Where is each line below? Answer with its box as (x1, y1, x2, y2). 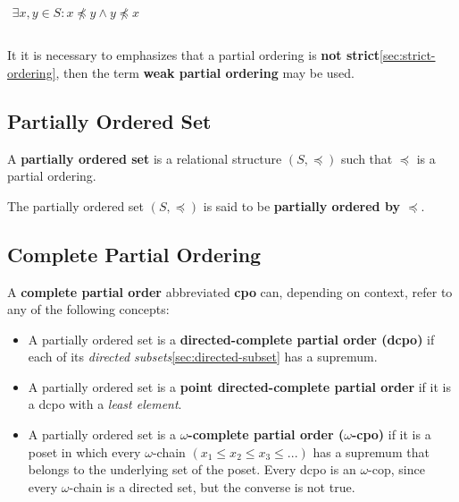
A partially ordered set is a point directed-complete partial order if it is (28, 377, 451, 396)
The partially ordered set (7, 196, 145, 215)
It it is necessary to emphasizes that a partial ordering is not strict (7, 46, 380, 64)
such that (341, 149, 393, 167)
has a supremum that (313, 442, 430, 461)
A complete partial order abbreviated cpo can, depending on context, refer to (7, 282, 453, 301)
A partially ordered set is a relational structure (7, 149, 282, 167)
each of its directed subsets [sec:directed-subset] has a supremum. (28, 347, 378, 366)
